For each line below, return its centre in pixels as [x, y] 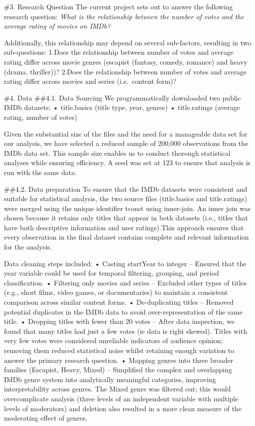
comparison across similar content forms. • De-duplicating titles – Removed [119, 302]
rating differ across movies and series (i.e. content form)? [90, 81]
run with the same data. [40, 172]
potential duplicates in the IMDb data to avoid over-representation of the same [123, 311]
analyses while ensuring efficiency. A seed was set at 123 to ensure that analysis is [127, 162]
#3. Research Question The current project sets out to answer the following [118, 6]
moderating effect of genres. [46, 418]
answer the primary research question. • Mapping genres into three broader [119, 360]
